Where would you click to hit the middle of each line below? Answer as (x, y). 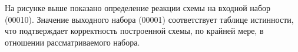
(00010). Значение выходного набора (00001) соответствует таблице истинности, (149, 19)
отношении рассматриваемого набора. (72, 42)
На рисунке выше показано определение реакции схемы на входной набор (138, 8)
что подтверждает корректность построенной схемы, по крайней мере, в (134, 31)
